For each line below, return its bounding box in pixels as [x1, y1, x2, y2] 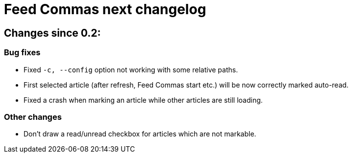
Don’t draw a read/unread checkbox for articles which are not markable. [24, 130, 256, 138]
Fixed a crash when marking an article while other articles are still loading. [24, 95, 263, 104]
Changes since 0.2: [4, 26, 101, 39]
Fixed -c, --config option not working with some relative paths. [24, 65, 238, 74]
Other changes [4, 112, 62, 122]
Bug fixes [4, 47, 41, 58]
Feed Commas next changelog [4, 1, 206, 18]
